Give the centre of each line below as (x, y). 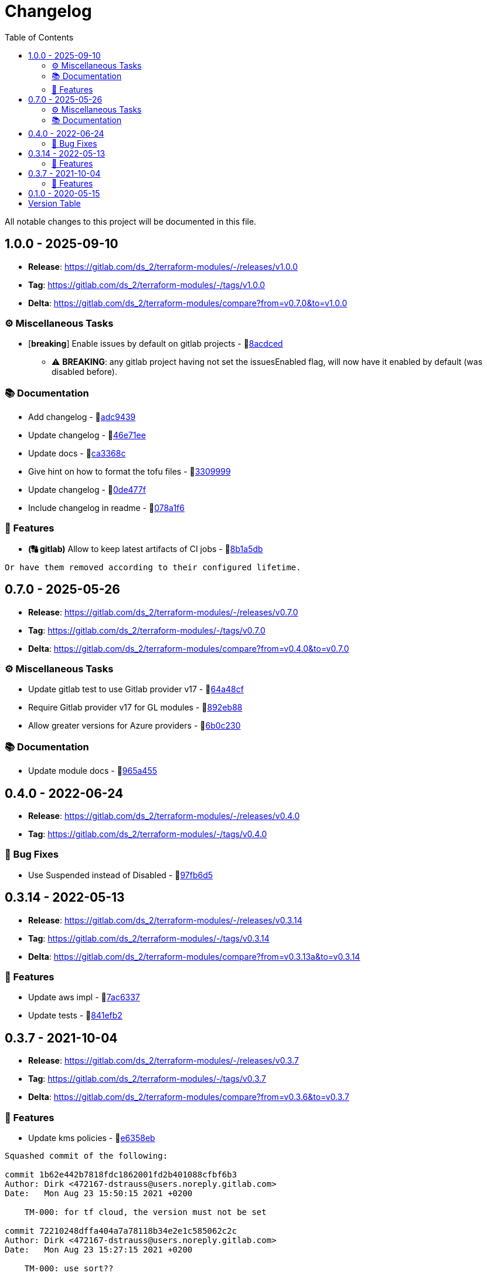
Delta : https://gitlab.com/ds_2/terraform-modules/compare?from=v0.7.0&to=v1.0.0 (188, 303)
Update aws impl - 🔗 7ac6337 (84, 997)
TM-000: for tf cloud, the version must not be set (145, 1212)
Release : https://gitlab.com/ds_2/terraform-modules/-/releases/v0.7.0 (163, 612)
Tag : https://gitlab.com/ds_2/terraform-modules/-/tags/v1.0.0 (147, 285)
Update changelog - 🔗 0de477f (87, 490)
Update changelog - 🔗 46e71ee (87, 435)
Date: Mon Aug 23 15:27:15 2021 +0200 (99, 1249)
